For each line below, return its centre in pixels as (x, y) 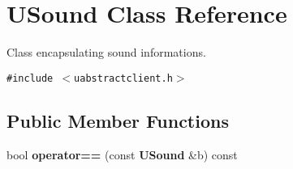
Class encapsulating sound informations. (106, 52)
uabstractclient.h (123, 78)
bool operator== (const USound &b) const (122, 154)
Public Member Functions (118, 120)
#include (30, 78)
